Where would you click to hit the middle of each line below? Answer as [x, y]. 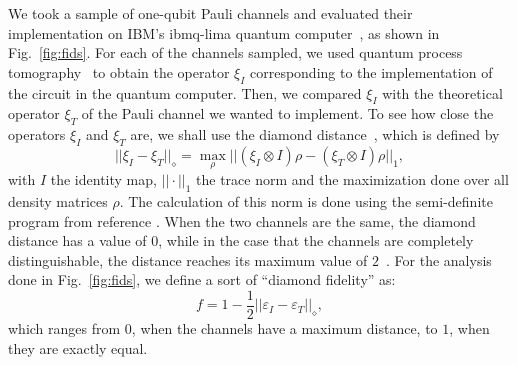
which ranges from [64, 328]
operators [37, 134]
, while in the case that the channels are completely [316, 240]
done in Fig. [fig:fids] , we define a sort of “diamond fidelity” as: [202, 279]
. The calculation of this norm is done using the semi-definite [306, 200]
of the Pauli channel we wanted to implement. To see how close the [287, 113]
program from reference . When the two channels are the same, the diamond [242, 220]
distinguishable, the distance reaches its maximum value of [188, 259]
